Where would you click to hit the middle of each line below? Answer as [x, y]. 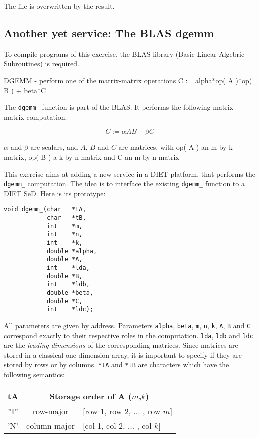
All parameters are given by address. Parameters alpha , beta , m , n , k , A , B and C [127, 325]
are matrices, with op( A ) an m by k [175, 147]
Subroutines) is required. [42, 64]
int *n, [65, 235]
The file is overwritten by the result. [59, 6]
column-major [51, 425]
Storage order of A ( [91, 396]
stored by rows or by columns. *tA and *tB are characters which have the [117, 365]
